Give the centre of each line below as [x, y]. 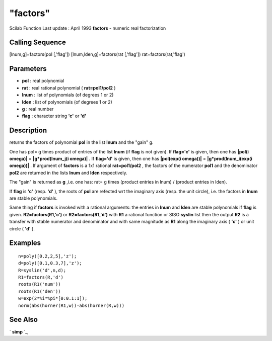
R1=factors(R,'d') [41, 277]
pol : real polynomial [43, 81]
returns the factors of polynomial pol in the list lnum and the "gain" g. [81, 142]
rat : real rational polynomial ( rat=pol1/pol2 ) [69, 88]
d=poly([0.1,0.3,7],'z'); [50, 263]
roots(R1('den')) [40, 291]
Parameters [28, 69]
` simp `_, [19, 331]
